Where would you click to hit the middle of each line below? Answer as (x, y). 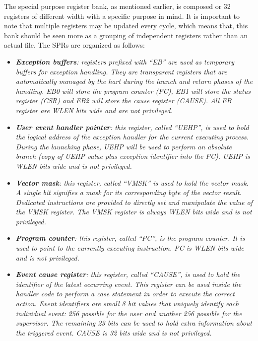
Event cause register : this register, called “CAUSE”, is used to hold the (128, 274)
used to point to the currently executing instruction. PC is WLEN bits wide (130, 248)
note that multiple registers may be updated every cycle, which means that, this (126, 26)
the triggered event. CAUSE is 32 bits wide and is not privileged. (114, 332)
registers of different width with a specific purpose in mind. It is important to (122, 16)
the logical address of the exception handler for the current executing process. (132, 137)
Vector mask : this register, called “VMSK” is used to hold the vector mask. (132, 182)
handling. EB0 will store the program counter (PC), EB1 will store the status (133, 91)
